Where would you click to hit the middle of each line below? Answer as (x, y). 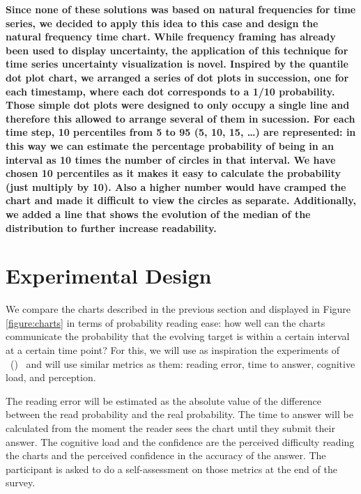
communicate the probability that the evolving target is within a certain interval (178, 336)
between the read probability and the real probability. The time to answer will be (179, 414)
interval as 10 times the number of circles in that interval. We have (171, 159)
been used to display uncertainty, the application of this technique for (177, 50)
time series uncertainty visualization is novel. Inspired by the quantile (177, 64)
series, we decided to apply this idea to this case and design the (162, 23)
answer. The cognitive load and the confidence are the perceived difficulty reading (180, 441)
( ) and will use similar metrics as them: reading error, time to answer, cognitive (183, 363)
